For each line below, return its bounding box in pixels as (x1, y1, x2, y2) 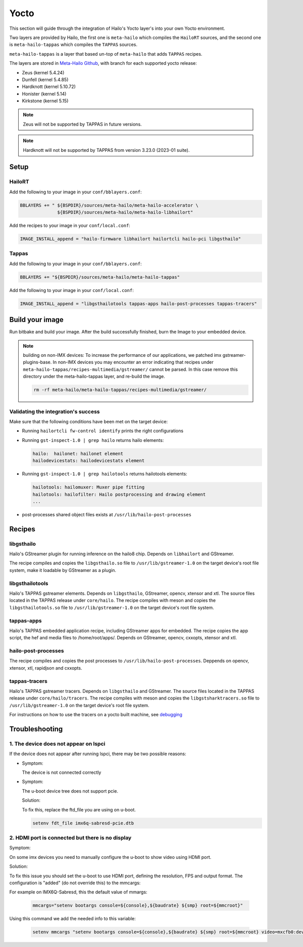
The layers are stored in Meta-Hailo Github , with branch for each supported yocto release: (9, 60, 197, 66)
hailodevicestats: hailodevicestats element (32, 458, 145, 464)
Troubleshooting (9, 724, 63, 733)
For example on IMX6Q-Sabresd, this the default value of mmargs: (9, 889, 147, 895)
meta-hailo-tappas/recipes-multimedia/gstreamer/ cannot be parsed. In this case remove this (23, 366, 238, 372)
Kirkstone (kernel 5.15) (22, 98, 69, 104)
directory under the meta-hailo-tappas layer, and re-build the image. (23, 374, 165, 380)
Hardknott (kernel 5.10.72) (22, 84, 76, 90)
